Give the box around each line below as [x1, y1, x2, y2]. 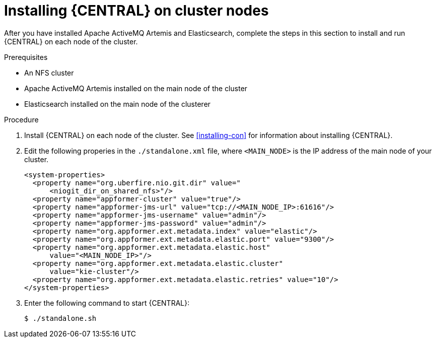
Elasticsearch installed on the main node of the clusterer [24, 99, 211, 108]
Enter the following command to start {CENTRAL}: [24, 298, 190, 307]
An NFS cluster [24, 68, 74, 77]
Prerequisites [4, 52, 48, 61]
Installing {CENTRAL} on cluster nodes [4, 2, 269, 19]
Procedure [4, 115, 39, 124]
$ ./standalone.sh [24, 314, 97, 322]
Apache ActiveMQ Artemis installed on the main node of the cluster [24, 84, 248, 93]
